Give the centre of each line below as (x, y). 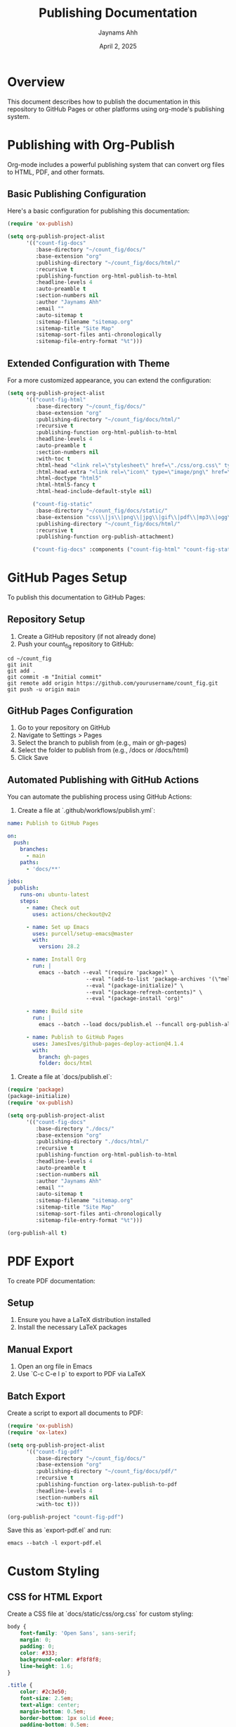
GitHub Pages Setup (67, 578)
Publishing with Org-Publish (91, 145)
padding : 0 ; (37, 1647)
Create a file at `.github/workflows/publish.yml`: (86, 811)
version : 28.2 (59, 947)
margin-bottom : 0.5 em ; (53, 1712)
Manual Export (40, 1349)
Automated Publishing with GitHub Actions (103, 780)
